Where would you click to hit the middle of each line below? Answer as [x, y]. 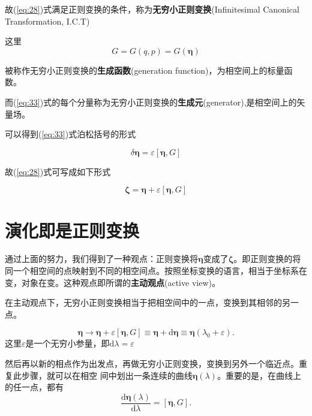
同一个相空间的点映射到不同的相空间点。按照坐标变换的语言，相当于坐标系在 [156, 271]
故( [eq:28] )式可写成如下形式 [58, 171]
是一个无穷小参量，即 [67, 343]
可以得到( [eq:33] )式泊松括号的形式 [70, 134]
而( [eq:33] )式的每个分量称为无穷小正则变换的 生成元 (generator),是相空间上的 [151, 102]
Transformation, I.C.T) [47, 21]
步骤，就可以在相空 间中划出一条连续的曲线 [107, 375]
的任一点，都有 [34, 387]
